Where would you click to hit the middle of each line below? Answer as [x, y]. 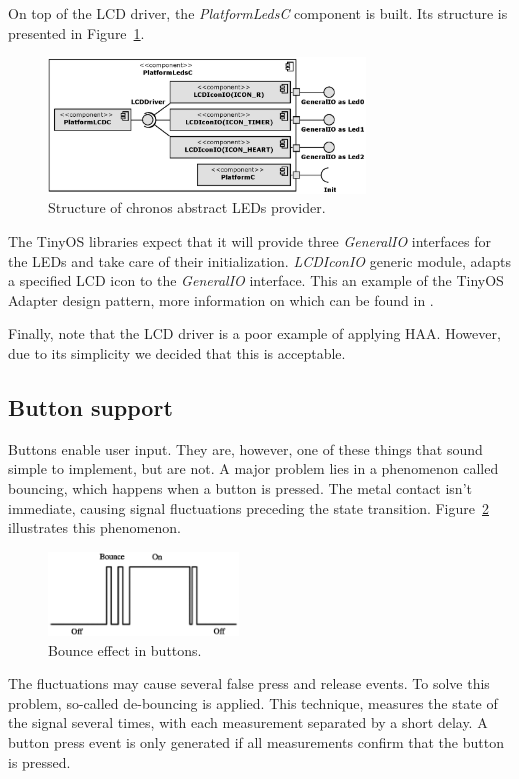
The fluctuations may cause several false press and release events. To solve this [249, 683]
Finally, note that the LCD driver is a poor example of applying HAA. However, [254, 333]
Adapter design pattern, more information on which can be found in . [221, 299]
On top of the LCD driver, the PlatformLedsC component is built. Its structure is [258, 13]
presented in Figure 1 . [76, 32]
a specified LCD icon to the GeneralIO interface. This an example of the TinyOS [256, 280]
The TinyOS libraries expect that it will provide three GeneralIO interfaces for [249, 241]
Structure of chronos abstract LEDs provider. [187, 207]
